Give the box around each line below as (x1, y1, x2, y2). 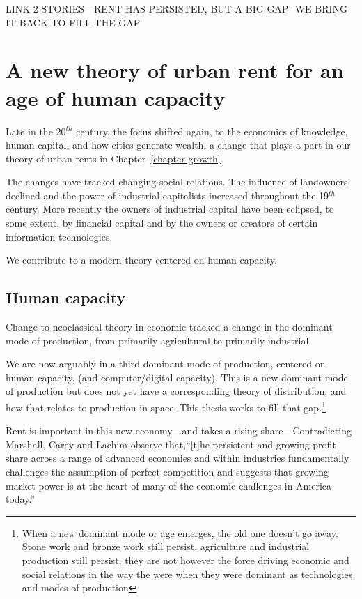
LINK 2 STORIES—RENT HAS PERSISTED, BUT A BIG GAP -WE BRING (6, 1, 348, 15)
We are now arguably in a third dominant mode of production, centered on (6, 356, 326, 371)
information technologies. (6, 229, 113, 243)
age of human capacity (6, 83, 226, 112)
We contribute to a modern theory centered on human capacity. (6, 252, 277, 267)
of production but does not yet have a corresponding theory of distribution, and (6, 384, 347, 398)
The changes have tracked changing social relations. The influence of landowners (6, 174, 348, 189)
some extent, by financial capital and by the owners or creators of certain (6, 215, 318, 230)
